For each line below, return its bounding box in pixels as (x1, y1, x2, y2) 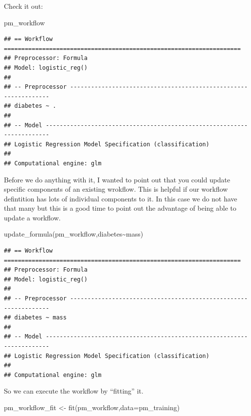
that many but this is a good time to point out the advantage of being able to (4, 203, 236, 213)
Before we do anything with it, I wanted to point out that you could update (4, 174, 230, 184)
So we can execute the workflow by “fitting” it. (4, 386, 143, 396)
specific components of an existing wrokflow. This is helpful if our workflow (4, 184, 228, 194)
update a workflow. (4, 212, 61, 222)
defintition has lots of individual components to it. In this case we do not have (4, 193, 237, 203)
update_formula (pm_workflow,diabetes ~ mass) (4, 229, 143, 239)
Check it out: (4, 1, 43, 11)
